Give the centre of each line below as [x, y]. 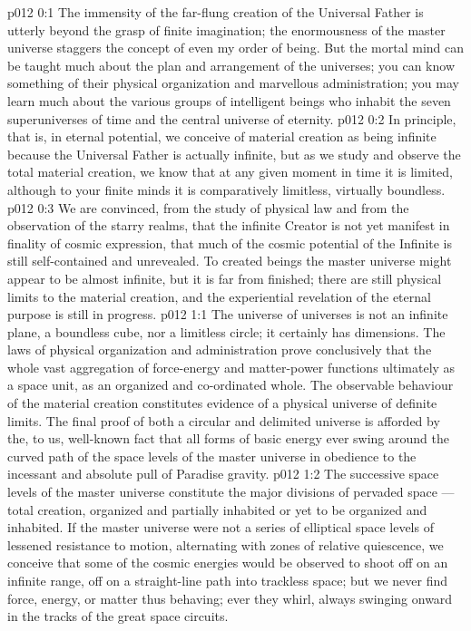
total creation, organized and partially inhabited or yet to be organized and [217, 509]
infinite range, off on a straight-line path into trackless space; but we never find [228, 580]
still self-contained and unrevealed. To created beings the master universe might [230, 261]
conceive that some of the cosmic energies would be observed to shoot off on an [228, 563]
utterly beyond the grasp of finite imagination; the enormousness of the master [226, 29]
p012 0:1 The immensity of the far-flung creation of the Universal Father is [216, 12]
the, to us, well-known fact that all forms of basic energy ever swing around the [228, 438]
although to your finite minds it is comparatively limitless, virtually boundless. [226, 189]
